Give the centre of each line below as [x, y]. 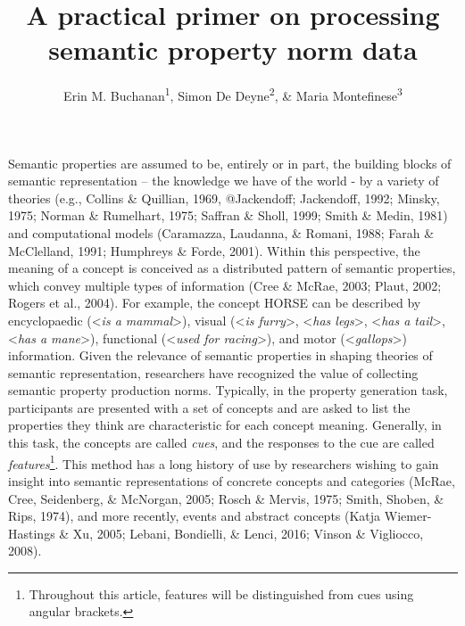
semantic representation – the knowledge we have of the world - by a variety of [224, 181]
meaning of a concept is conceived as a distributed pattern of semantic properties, [232, 268]
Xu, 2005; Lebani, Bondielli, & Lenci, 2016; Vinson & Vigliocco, [248, 533]
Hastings [32, 533]
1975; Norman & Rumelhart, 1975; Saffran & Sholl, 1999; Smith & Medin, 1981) [228, 215]
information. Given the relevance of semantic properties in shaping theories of [220, 355]
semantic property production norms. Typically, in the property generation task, [228, 390]
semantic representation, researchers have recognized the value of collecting [213, 372]
